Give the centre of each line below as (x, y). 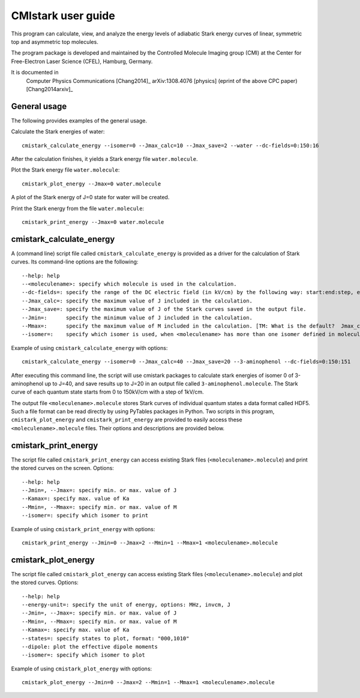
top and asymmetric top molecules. (55, 41)
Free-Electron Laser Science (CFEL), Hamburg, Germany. (82, 61)
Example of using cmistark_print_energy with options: (83, 529)
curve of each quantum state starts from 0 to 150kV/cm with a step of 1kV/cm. (107, 392)
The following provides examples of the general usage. (79, 121)
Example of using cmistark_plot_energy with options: (82, 669)
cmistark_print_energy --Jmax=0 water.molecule (93, 222)
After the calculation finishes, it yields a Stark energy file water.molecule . (104, 158)
